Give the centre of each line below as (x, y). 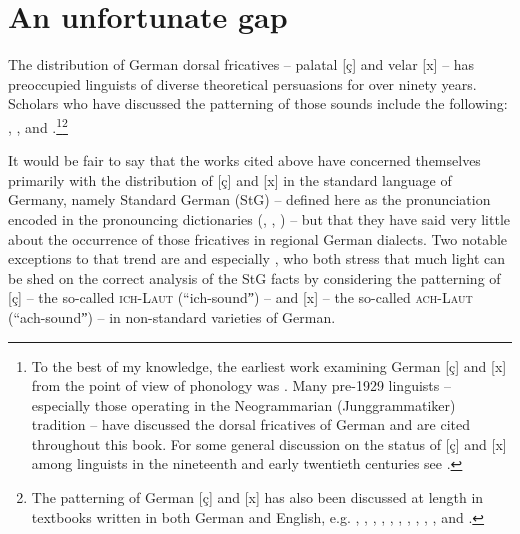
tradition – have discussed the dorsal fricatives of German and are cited (250, 424)
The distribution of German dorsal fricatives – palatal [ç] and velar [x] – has (241, 64)
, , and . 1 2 (38, 125)
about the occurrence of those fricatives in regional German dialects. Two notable (258, 238)
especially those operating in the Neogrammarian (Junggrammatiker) (243, 404)
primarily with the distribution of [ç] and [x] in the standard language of (230, 179)
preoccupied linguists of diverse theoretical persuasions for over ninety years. (242, 83)
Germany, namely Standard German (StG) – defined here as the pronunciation (249, 199)
